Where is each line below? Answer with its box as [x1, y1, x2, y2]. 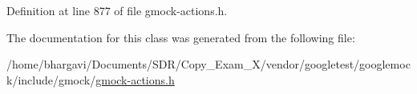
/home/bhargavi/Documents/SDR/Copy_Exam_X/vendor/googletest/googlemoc [6, 56, 411, 72]
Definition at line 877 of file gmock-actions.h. [6, 2, 228, 18]
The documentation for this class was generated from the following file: [6, 29, 355, 45]
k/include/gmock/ [6, 71, 96, 88]
